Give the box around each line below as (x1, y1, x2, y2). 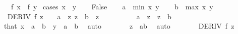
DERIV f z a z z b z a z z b (7, 11, 171, 21)
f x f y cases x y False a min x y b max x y (11, 1, 213, 11)
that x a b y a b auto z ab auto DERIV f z (4, 21, 234, 31)
